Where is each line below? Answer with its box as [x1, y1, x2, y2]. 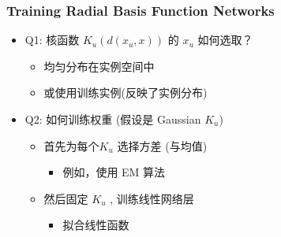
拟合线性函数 [62, 217, 129, 233]
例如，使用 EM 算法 [62, 164, 166, 180]
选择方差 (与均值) [117, 137, 208, 154]
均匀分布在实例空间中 [43, 57, 155, 74]
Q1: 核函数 [24, 31, 80, 48]
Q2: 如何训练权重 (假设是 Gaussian [24, 111, 201, 127]
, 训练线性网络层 [110, 190, 194, 206]
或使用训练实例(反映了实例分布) [43, 84, 208, 101]
